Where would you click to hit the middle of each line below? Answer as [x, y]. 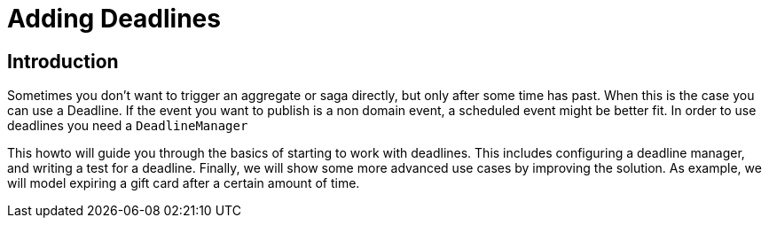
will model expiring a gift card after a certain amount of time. [184, 183]
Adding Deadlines [114, 19]
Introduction [63, 61]
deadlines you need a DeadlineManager [128, 126]
